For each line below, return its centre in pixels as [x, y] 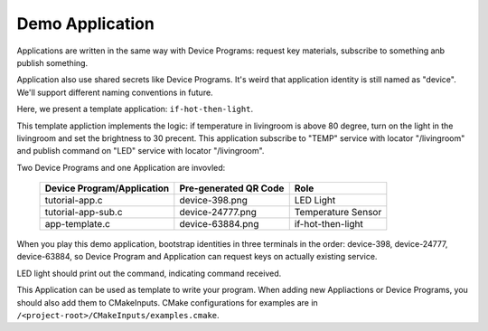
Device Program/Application [107, 188]
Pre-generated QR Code [232, 188]
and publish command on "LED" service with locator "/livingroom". [141, 151]
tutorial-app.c [74, 201]
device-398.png [214, 201]
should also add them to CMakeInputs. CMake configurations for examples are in [167, 302]
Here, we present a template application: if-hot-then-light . [135, 109]
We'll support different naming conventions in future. [115, 92]
